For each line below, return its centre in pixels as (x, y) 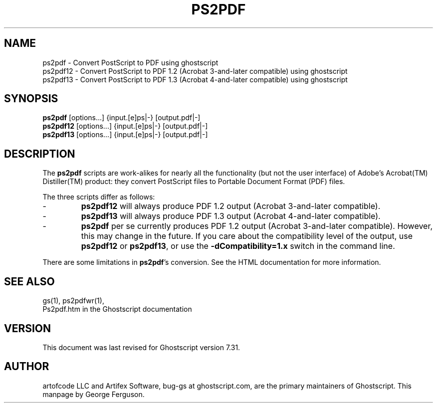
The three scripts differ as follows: (99, 197)
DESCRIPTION (40, 154)
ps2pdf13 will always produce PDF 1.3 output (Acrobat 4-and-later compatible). (231, 216)
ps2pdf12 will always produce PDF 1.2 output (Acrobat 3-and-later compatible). (231, 206)
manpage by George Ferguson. (94, 394)
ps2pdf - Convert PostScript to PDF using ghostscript (130, 62)
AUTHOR (27, 367)
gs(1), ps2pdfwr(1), (73, 301)
